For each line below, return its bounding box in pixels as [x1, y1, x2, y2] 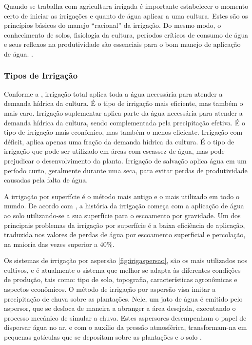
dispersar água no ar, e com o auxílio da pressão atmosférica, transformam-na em [4, 322, 247, 332]
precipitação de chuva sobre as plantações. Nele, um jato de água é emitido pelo [4, 293, 243, 304]
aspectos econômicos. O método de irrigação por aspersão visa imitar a [4, 284, 216, 294]
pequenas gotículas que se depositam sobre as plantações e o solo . [4, 332, 202, 342]
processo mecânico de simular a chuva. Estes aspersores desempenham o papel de [4, 312, 247, 323]
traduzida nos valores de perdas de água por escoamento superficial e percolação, [4, 229, 246, 240]
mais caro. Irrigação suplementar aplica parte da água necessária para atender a [4, 107, 243, 118]
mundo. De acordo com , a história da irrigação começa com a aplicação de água [4, 201, 244, 211]
